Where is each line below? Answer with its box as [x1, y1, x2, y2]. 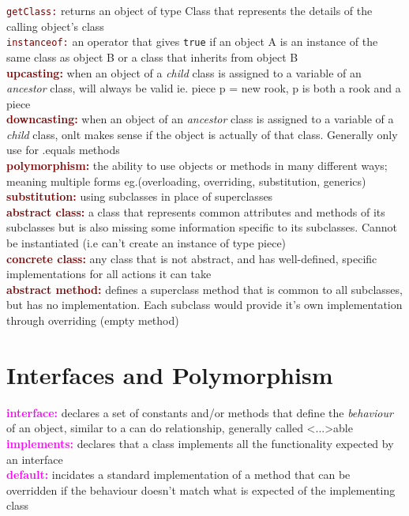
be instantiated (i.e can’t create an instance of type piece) [6, 235, 287, 251]
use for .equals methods [6, 141, 120, 158]
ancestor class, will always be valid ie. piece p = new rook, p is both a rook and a [6, 80, 401, 96]
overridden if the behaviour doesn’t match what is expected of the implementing [6, 481, 396, 498]
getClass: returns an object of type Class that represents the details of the [6, 2, 373, 18]
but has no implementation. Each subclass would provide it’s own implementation [6, 296, 403, 313]
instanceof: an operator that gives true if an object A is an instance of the [6, 33, 378, 50]
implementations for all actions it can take [6, 266, 212, 282]
